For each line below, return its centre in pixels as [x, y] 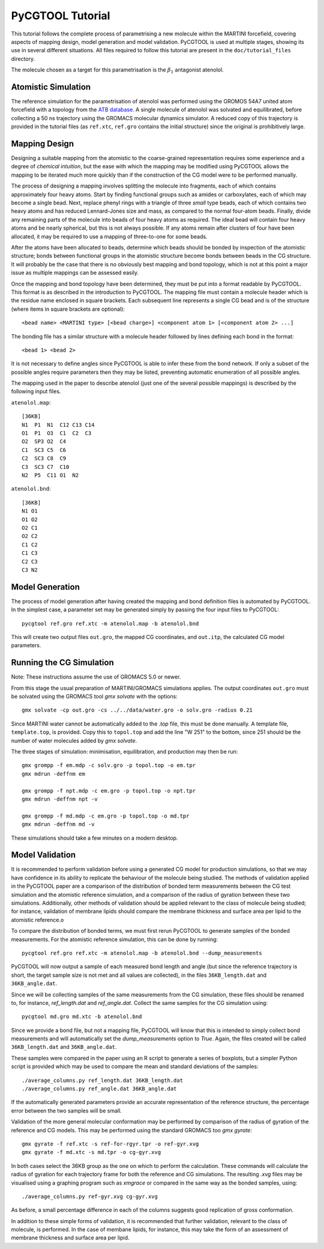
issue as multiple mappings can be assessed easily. [75, 273]
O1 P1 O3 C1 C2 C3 [57, 433]
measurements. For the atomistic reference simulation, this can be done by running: [115, 939]
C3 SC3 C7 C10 [46, 467]
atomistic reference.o [37, 920]
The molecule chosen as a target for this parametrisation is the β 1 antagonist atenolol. [118, 70]
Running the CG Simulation [62, 663]
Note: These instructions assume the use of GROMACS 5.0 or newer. [96, 677]
